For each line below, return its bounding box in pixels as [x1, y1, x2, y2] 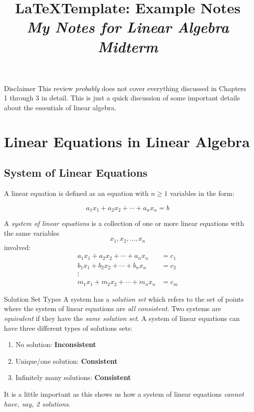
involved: [4, 242, 31, 252]
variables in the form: [169, 188, 234, 198]
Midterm [97, 36, 158, 57]
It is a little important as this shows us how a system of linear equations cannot [4, 389, 244, 399]
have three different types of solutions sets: [4, 322, 133, 333]
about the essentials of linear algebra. [4, 102, 116, 112]
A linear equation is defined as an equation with [4, 188, 149, 198]
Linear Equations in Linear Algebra [4, 131, 250, 151]
